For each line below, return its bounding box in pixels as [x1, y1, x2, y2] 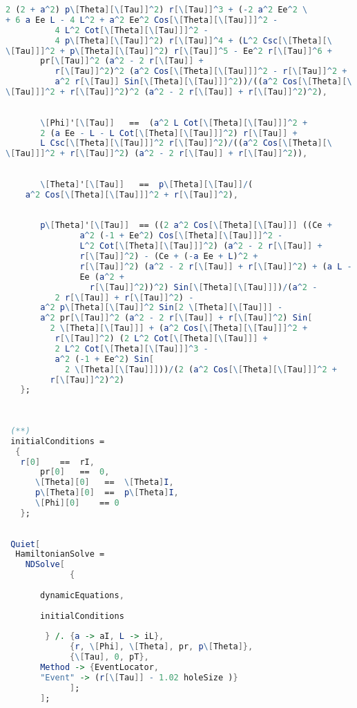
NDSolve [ [25, 559, 65, 570]
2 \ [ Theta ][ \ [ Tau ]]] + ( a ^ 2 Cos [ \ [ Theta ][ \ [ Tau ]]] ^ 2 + [50, 323, 308, 334]
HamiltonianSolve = [15, 549, 105, 559]
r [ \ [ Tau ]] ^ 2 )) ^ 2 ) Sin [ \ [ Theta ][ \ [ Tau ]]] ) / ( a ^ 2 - [89, 282, 318, 292]
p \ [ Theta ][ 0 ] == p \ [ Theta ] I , [35, 488, 179, 498]
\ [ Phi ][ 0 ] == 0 [35, 498, 119, 508]
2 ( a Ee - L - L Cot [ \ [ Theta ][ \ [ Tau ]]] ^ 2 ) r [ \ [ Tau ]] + [40, 128, 298, 138]
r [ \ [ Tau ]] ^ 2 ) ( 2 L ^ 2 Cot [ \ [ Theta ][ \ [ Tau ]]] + [55, 334, 268, 343]
